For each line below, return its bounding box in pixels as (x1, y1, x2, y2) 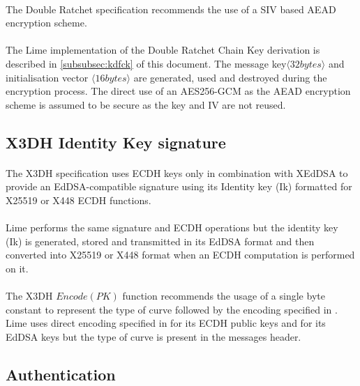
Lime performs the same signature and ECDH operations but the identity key (6, 220, 338, 235)
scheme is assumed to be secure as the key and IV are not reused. (6, 97, 286, 111)
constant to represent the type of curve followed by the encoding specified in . (6, 302, 338, 316)
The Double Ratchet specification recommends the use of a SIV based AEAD (6, 1, 336, 16)
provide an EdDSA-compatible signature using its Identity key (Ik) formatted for (6, 179, 352, 194)
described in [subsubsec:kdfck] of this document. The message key (6, 56, 287, 70)
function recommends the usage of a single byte (122, 288, 325, 303)
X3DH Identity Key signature (6, 131, 226, 153)
